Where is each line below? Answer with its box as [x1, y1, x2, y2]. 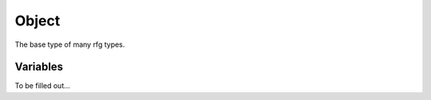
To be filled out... [14, 81, 71, 90]
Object [14, 12, 61, 29]
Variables [14, 60, 64, 74]
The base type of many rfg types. [14, 40, 125, 49]
